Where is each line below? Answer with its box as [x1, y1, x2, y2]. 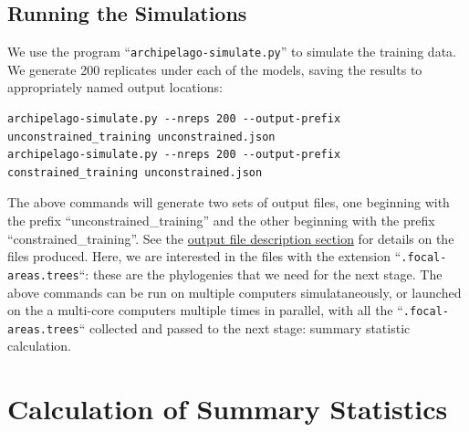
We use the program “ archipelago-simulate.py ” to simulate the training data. [7, 42, 456, 61]
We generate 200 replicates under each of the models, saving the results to [7, 59, 422, 79]
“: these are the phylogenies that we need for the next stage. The [78, 264, 443, 283]
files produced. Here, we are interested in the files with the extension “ [7, 247, 401, 266]
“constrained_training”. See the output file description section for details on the [7, 228, 454, 248]
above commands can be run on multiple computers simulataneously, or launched [7, 282, 462, 301]
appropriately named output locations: [7, 78, 223, 97]
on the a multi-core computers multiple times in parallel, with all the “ [7, 300, 403, 320]
